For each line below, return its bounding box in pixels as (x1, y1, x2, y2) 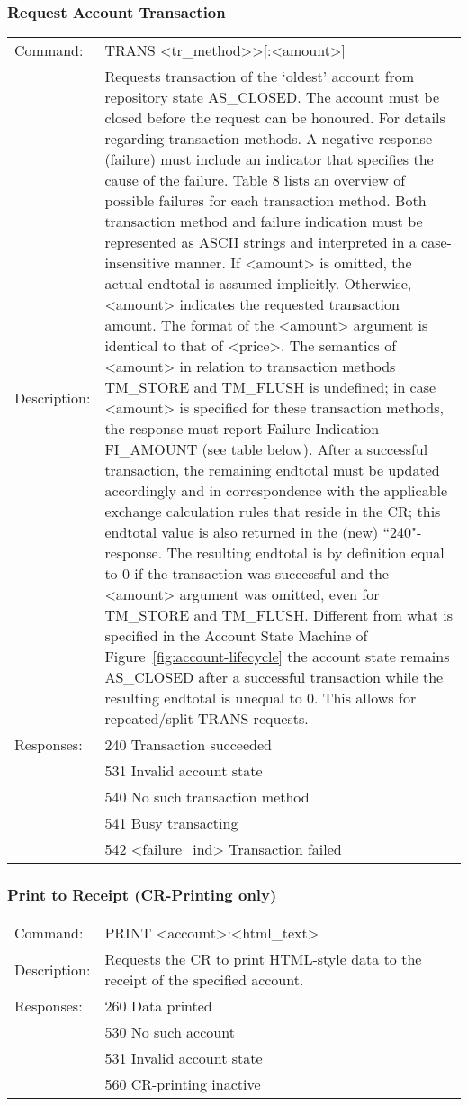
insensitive (104, 252, 170, 274)
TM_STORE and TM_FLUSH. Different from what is (104, 604, 454, 626)
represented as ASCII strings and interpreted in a (104, 231, 417, 253)
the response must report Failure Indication (104, 418, 380, 440)
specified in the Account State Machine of (104, 625, 368, 647)
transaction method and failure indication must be (104, 211, 423, 232)
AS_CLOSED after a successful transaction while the (104, 666, 444, 688)
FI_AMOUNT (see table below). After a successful (104, 439, 428, 460)
